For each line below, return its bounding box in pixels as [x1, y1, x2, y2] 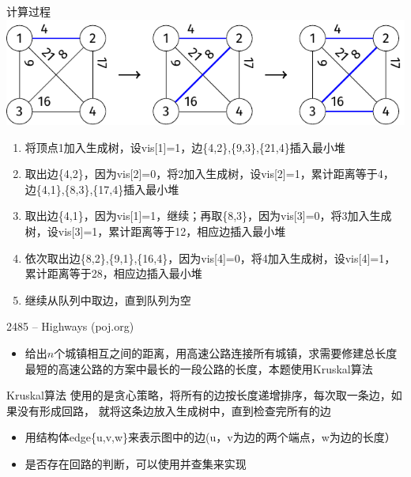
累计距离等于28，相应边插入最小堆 [25, 265, 202, 282]
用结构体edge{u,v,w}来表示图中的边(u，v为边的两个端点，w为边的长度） [25, 429, 396, 445]
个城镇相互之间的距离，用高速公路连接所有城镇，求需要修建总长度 [54, 344, 398, 361]
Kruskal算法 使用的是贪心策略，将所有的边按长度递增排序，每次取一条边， [6, 387, 391, 403]
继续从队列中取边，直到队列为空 [25, 291, 191, 308]
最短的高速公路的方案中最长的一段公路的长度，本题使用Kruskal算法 [25, 360, 373, 377]
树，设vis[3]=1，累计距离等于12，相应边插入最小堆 [25, 223, 286, 240]
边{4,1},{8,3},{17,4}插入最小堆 [25, 180, 179, 197]
